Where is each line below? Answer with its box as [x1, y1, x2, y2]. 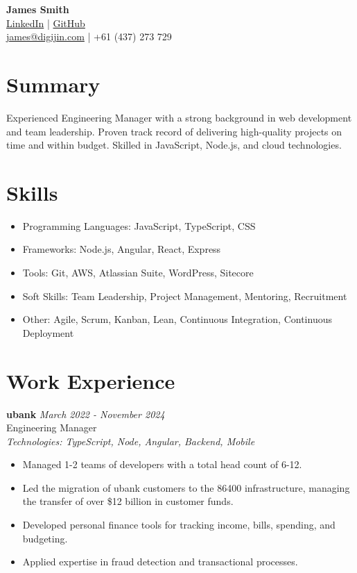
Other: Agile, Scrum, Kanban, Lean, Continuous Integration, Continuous [22, 312, 332, 326]
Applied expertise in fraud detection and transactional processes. [22, 554, 298, 569]
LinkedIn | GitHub [6, 15, 85, 30]
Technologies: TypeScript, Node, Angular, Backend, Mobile [6, 433, 255, 448]
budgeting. [22, 531, 68, 545]
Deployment [22, 325, 74, 340]
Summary [6, 69, 101, 98]
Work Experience [6, 366, 175, 395]
